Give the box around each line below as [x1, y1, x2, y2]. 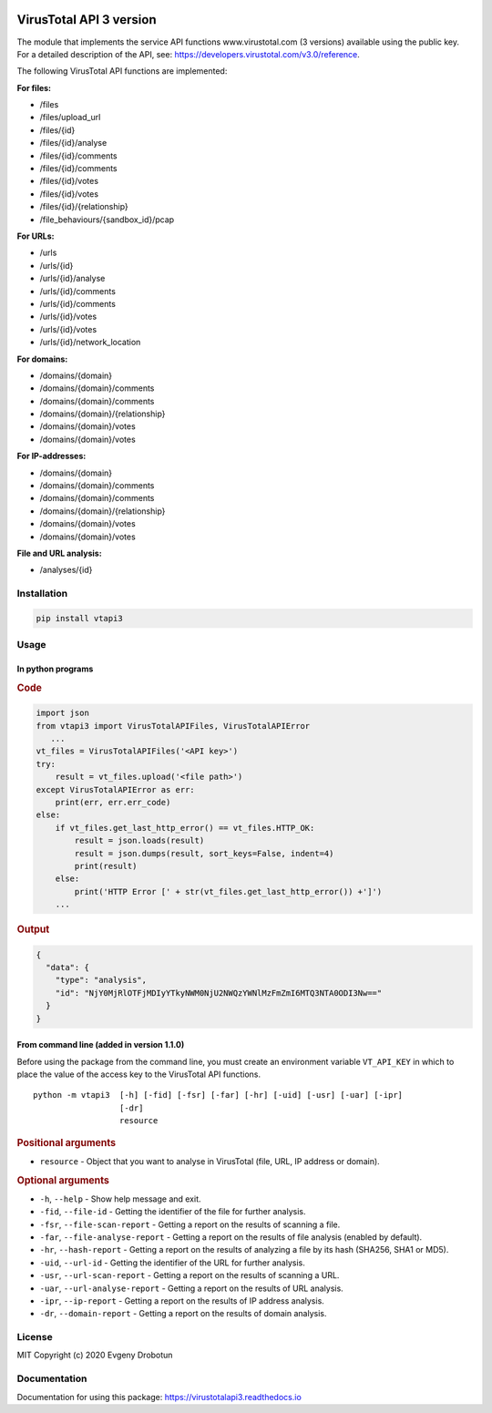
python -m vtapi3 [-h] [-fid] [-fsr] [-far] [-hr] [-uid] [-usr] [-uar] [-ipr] [33, 1090, 404, 1101]
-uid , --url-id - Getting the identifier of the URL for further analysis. [39, 1257, 305, 1268]
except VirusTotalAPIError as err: [36, 784, 195, 794]
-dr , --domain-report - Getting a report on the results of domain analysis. [39, 1308, 327, 1319]
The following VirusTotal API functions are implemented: [16, 66, 228, 77]
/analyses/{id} [39, 565, 93, 576]
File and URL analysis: [16, 548, 102, 558]
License [16, 1331, 54, 1344]
